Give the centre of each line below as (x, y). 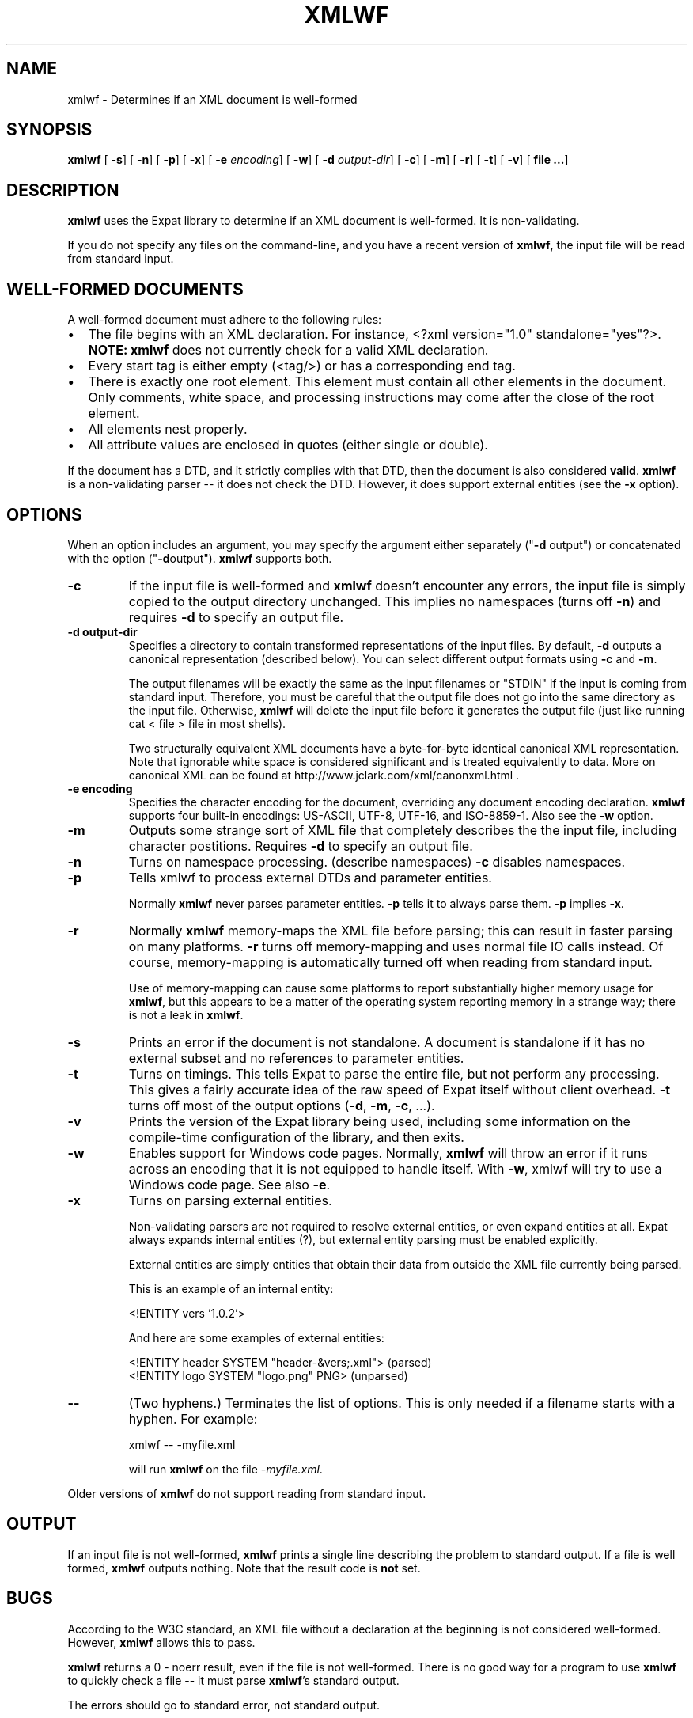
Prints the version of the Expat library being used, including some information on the (379, 1121)
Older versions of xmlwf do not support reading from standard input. (247, 1493)
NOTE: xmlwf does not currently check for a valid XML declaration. (288, 350)
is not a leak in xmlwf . (186, 1014)
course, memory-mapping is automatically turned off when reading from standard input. (390, 962)
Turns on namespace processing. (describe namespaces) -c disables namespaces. (377, 861)
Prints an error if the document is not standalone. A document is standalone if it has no (387, 1042)
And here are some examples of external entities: (256, 1337)
